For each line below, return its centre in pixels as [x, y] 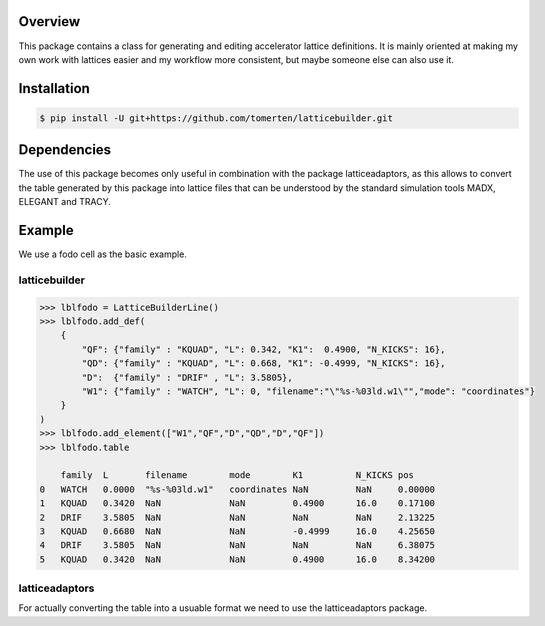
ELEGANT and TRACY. [65, 202]
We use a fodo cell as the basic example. [102, 254]
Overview [49, 21]
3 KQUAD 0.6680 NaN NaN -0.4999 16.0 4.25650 [237, 531]
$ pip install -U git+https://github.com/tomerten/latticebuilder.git [216, 118]
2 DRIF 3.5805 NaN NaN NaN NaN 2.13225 [237, 517]
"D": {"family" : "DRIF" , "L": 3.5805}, [187, 377]
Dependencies [65, 150]
